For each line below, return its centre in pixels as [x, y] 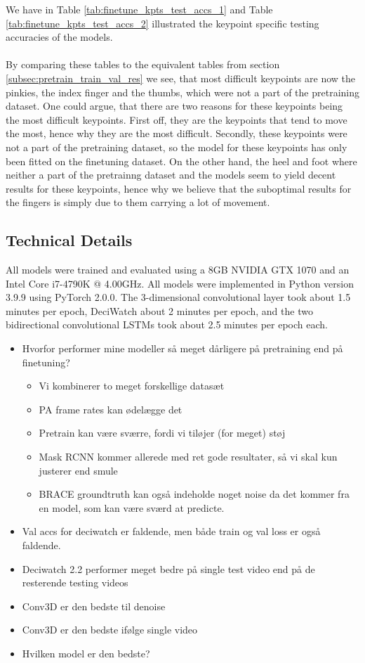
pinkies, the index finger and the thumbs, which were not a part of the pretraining [182, 92]
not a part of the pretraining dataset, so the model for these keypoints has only [177, 147]
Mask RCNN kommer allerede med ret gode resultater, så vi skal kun [188, 457]
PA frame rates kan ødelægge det [111, 409]
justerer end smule [78, 470]
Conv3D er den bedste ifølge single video [110, 630]
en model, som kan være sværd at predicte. [132, 507]
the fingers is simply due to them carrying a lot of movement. [138, 202]
